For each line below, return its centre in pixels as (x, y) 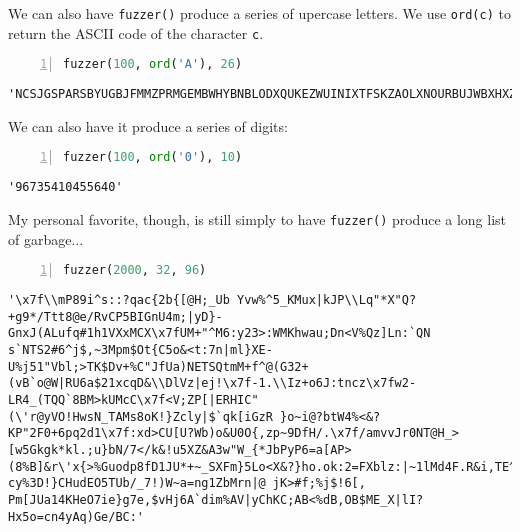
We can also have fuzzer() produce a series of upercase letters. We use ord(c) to (259, 13)
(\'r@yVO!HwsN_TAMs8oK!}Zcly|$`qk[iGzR (140, 416)
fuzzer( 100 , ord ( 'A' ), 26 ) (153, 64)
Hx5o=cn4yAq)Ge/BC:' (76, 516)
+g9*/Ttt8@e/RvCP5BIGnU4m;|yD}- (115, 316)
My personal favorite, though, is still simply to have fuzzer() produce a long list (257, 218)
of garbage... (46, 238)
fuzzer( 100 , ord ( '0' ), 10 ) (153, 157)
